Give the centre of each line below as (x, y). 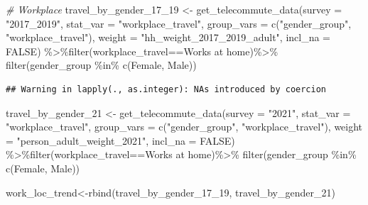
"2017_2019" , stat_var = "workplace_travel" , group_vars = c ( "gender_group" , (179, 23)
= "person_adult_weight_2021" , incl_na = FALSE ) (120, 140)
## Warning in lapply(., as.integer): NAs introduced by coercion (166, 89)
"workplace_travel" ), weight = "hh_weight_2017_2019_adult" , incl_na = (168, 37)
